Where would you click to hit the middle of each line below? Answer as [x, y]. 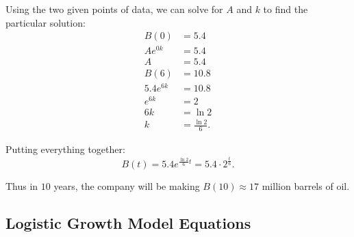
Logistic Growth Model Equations [128, 222]
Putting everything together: [65, 149]
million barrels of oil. [306, 185]
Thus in [22, 185]
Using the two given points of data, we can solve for [114, 9]
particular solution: [46, 22]
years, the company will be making [127, 185]
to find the [286, 9]
